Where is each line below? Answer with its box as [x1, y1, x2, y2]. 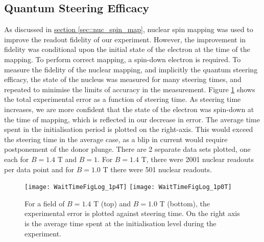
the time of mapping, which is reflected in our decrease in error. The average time [4, 114, 260, 124]
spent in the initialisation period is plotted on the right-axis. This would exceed [4, 124, 253, 135]
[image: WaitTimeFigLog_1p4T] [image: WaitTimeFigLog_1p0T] [25, 183, 232, 191]
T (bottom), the [159, 198, 210, 208]
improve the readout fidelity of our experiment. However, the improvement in [4, 34, 246, 44]
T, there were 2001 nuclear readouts [141, 153, 254, 164]
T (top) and [93, 198, 131, 208]
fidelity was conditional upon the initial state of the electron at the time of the [4, 44, 250, 55]
